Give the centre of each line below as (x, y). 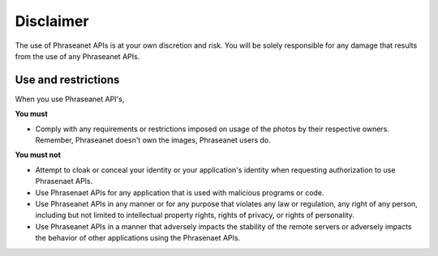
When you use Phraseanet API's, (70, 99)
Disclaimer (52, 21)
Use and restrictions (67, 80)
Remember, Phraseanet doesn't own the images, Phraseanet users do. (153, 140)
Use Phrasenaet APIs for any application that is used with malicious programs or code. (180, 192)
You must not (38, 155)
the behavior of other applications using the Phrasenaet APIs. (138, 238)
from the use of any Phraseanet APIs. (77, 56)
